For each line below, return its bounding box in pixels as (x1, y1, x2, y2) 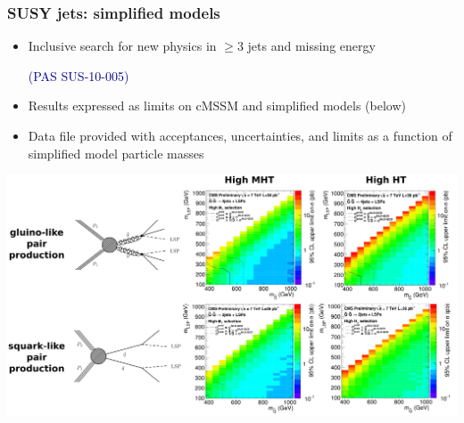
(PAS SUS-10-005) (28, 66, 129, 85)
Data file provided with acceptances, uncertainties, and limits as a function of (28, 126, 452, 144)
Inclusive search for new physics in (28, 37, 217, 55)
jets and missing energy (247, 37, 376, 55)
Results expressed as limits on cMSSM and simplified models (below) (28, 96, 406, 115)
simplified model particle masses (28, 143, 204, 162)
